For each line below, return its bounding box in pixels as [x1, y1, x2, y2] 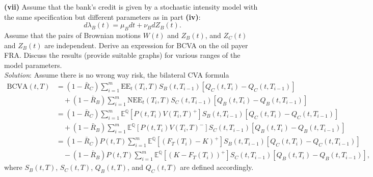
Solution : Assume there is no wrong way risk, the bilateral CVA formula [4, 69, 229, 80]
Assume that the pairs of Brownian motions [4, 29, 141, 40]
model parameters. [4, 59, 62, 70]
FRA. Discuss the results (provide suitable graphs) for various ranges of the [4, 50, 241, 60]
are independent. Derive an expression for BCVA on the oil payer [44, 40, 248, 50]
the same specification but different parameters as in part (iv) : [4, 11, 201, 22]
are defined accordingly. [180, 162, 254, 172]
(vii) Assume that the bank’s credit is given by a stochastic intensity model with [4, 2, 258, 12]
